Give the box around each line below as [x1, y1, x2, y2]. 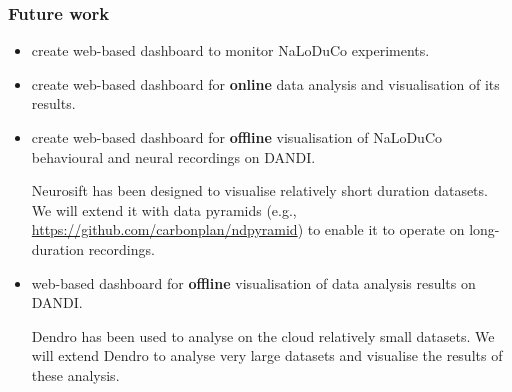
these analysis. [31, 364, 120, 385]
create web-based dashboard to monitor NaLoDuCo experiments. [31, 40, 430, 61]
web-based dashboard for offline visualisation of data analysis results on [31, 272, 476, 293]
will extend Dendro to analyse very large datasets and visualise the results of [31, 345, 503, 366]
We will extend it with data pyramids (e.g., [31, 199, 297, 220]
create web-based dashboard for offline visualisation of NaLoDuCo [31, 127, 443, 147]
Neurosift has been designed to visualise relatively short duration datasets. [31, 180, 488, 201]
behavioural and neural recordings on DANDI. [31, 146, 316, 167]
